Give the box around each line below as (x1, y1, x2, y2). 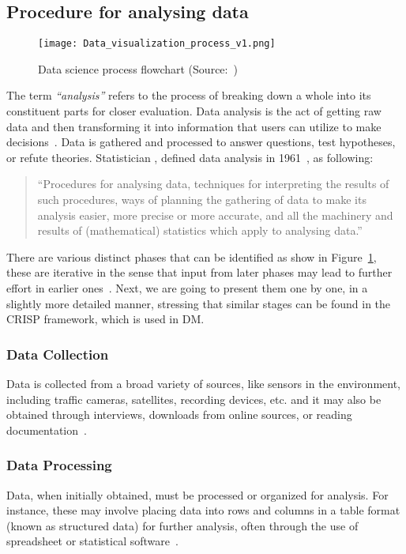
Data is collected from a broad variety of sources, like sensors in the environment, (6, 375, 401, 391)
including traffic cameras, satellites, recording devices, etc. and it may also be (6, 390, 382, 407)
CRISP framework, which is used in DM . (6, 311, 205, 327)
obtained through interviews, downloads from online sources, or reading (6, 406, 352, 423)
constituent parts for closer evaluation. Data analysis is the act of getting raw (6, 103, 382, 119)
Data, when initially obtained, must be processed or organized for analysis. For (6, 486, 389, 503)
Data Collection (6, 344, 109, 364)
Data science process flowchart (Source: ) (38, 60, 238, 77)
